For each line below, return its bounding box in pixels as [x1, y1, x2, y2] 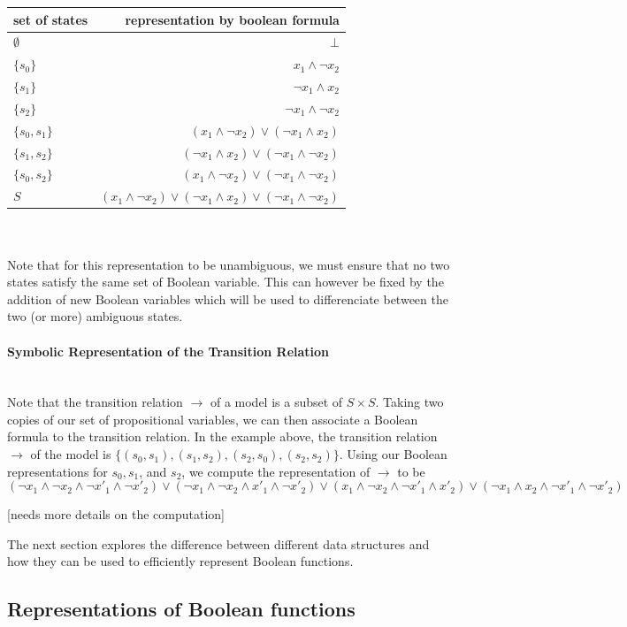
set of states [13, 10, 88, 28]
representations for [7, 462, 108, 480]
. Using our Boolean [339, 445, 447, 463]
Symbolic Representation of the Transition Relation [7, 341, 330, 360]
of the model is [30, 445, 111, 463]
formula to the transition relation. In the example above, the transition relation [7, 427, 438, 446]
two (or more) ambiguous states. [7, 307, 183, 325]
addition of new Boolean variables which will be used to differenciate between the [7, 289, 448, 308]
